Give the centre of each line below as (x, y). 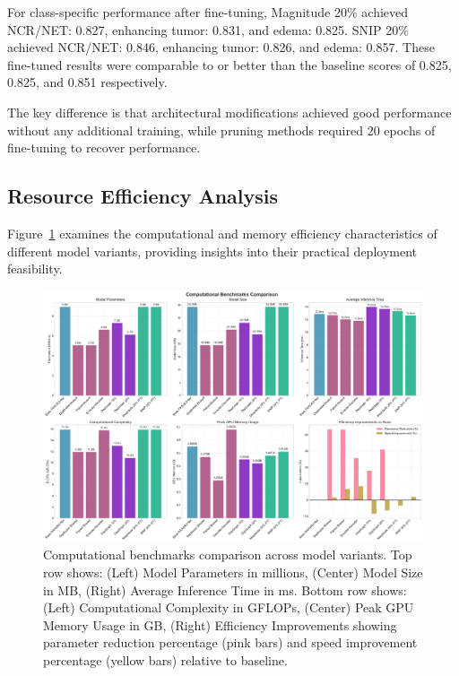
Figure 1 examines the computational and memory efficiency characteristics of (222, 233)
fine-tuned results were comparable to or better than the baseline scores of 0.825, (229, 64)
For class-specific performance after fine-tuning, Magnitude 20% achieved (208, 12)
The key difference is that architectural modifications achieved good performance (229, 112)
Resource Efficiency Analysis (143, 196)
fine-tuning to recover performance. (104, 147)
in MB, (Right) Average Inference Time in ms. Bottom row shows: (225, 589)
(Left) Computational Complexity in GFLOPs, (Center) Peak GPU (229, 607)
